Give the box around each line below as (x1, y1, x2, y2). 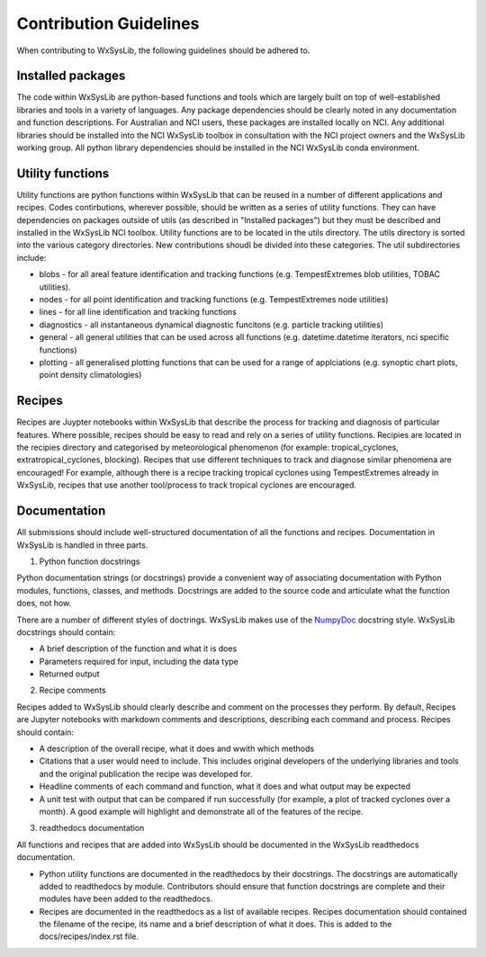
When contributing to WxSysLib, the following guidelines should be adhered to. (16, 45, 310, 56)
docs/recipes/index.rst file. (39, 931, 139, 942)
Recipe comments (39, 684, 107, 696)
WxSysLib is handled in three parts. (16, 540, 148, 550)
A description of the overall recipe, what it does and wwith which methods (39, 743, 315, 755)
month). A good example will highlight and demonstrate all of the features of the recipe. (39, 806, 364, 817)
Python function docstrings (39, 556, 140, 567)
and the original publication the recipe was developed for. (39, 768, 253, 779)
